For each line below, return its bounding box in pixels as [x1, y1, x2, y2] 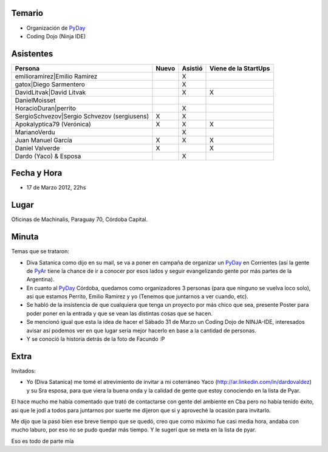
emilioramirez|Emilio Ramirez [15, 72, 98, 80]
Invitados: [11, 367, 36, 374]
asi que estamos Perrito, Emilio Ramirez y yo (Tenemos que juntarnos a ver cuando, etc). [26, 293, 248, 300]
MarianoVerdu [15, 128, 56, 136]
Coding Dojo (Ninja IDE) [26, 32, 86, 39]
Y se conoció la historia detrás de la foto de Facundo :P [26, 335, 165, 343]
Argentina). [26, 276, 55, 283]
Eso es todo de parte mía [11, 437, 74, 445]
